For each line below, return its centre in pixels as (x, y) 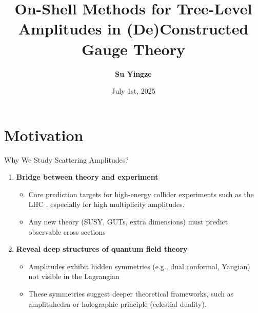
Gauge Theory (133, 49)
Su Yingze (133, 73)
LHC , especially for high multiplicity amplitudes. (106, 204)
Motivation (44, 135)
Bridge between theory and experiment (87, 177)
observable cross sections (67, 231)
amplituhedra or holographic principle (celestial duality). (117, 303)
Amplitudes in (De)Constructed (133, 29)
